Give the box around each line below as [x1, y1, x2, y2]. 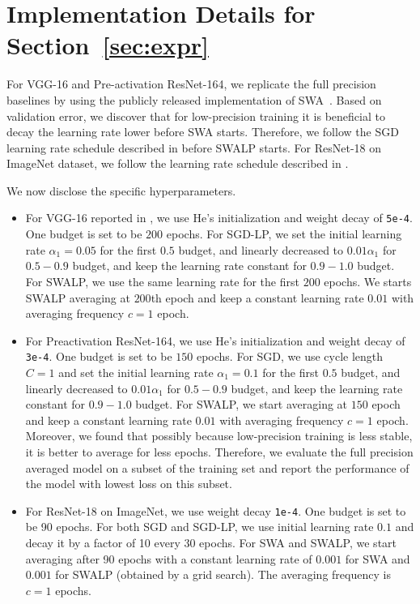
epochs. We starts [324, 272, 412, 289]
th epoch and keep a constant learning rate [151, 289, 364, 306]
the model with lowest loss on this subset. [25, 475, 232, 492]
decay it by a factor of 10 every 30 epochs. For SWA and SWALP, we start [25, 533, 397, 550]
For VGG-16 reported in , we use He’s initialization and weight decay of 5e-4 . [25, 209, 413, 226]
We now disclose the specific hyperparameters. [6, 182, 236, 199]
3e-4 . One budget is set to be [25, 348, 172, 365]
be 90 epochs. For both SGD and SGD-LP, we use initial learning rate [25, 518, 374, 535]
